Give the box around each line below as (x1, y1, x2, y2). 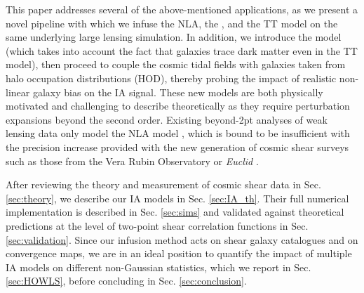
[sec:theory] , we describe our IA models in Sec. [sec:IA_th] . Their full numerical (6, 190, 349, 205)
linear (6, 84, 30, 99)
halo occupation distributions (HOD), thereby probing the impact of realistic (6, 70, 337, 85)
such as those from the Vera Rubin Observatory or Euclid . (6, 153, 259, 168)
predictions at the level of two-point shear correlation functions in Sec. (6, 218, 309, 233)
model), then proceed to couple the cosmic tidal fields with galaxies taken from (6, 57, 346, 72)
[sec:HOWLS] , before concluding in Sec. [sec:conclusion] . (6, 273, 247, 288)
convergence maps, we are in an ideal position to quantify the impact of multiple (6, 246, 352, 261)
